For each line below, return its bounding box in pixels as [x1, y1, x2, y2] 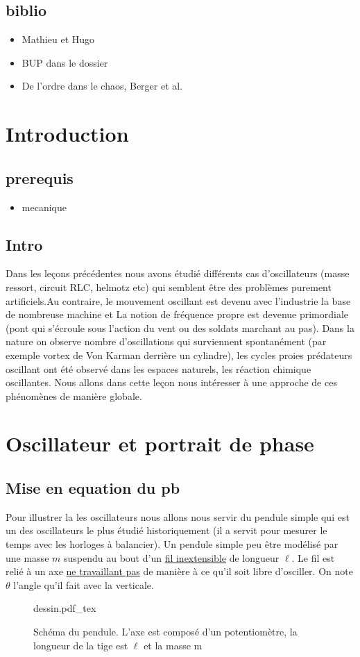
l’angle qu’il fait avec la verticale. [13, 577, 154, 592]
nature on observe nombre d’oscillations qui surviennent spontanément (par [6, 334, 327, 349]
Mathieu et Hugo [22, 32, 95, 47]
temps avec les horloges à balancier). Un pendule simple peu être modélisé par [6, 537, 338, 551]
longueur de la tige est [33, 638, 128, 652]
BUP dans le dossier [22, 55, 108, 69]
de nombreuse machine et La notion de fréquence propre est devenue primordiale [6, 307, 349, 322]
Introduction [6, 119, 129, 148]
